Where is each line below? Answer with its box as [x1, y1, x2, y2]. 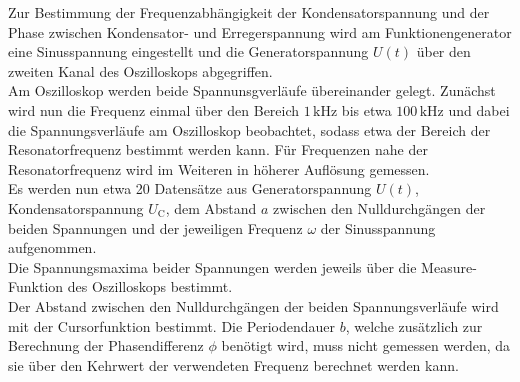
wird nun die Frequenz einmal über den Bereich [8, 99, 300, 120]
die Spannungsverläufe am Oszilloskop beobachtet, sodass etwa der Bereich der [8, 119, 491, 140]
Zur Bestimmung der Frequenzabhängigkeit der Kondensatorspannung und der [8, 2, 490, 22]
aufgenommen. [8, 237, 97, 258]
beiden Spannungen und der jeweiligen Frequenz [8, 217, 303, 238]
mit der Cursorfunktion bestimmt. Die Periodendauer [8, 315, 336, 336]
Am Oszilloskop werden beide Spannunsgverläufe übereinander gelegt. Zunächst [8, 80, 496, 101]
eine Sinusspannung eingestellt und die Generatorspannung [8, 41, 369, 62]
